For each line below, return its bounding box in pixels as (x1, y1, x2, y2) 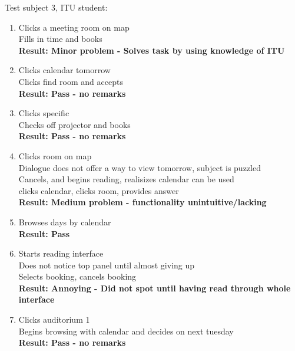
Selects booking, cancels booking (18, 270, 137, 283)
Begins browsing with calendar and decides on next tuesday (18, 324, 234, 337)
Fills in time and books (18, 32, 102, 45)
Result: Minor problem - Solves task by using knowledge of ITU (18, 44, 285, 56)
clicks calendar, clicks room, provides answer (18, 184, 179, 196)
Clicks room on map (18, 149, 92, 162)
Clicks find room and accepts (18, 75, 123, 87)
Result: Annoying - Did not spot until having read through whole (18, 281, 291, 294)
